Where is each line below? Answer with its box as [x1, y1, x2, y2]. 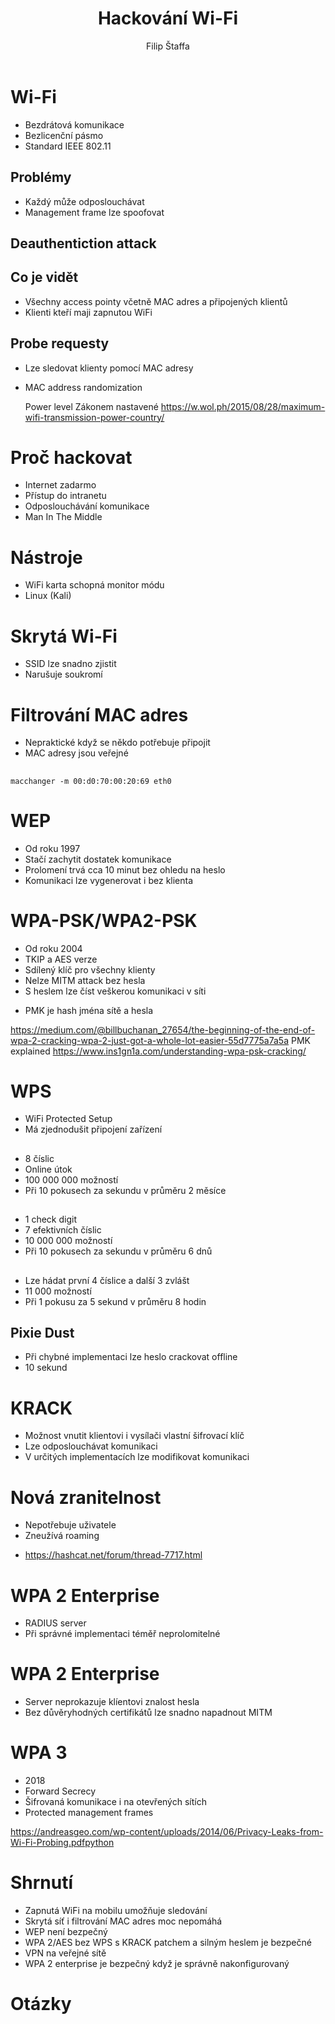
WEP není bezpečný [24, 1926, 108, 1938]
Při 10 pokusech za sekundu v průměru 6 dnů [24, 1245, 213, 1257]
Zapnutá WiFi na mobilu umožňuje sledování [24, 1905, 208, 1917]
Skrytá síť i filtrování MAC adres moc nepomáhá [24, 1915, 223, 1927]
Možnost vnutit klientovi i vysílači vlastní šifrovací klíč [24, 1430, 245, 1442]
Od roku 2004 [24, 942, 83, 954]
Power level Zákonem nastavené [24, 400, 159, 412]
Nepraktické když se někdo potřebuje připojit [24, 737, 211, 749]
